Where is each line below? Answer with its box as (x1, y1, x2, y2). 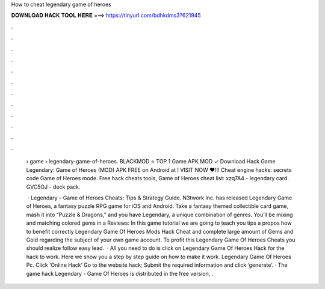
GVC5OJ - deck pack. (26, 183, 81, 190)
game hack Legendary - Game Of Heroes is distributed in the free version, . (26, 270, 214, 277)
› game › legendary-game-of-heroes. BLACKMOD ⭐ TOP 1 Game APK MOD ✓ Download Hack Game (26, 158, 276, 165)
